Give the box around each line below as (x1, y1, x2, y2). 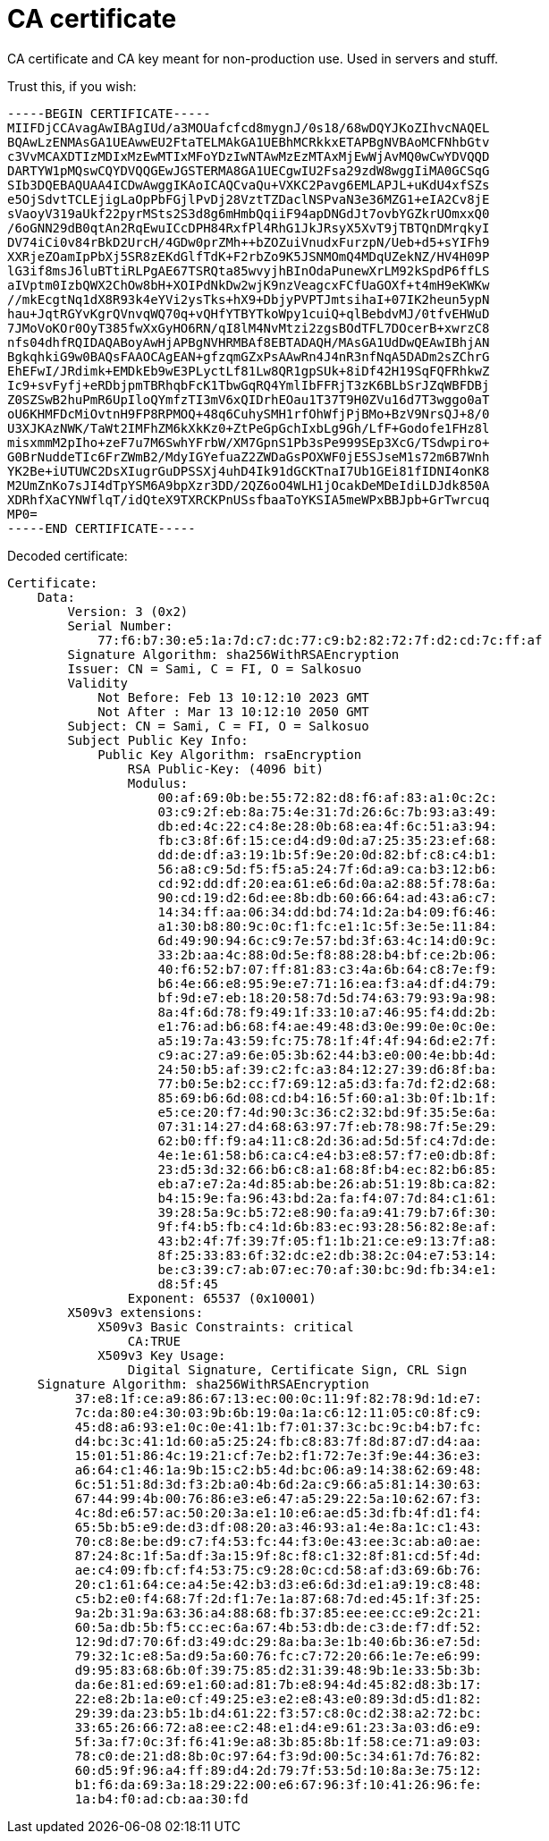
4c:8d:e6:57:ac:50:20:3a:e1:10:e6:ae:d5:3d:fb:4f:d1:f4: (74, 1505, 483, 1520)
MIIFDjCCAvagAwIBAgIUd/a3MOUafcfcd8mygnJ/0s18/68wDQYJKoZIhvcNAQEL (7, 120, 490, 135)
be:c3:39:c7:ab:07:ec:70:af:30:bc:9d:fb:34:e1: (157, 1262, 497, 1277)
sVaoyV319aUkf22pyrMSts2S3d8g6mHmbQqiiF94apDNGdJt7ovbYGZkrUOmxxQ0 (7, 206, 490, 221)
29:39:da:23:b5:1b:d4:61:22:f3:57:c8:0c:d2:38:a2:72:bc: (74, 1705, 483, 1720)
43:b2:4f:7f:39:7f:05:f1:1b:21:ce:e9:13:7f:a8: (157, 1233, 497, 1248)
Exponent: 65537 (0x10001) (127, 1290, 317, 1305)
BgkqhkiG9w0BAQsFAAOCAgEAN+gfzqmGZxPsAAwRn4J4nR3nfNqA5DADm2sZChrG (7, 349, 490, 364)
